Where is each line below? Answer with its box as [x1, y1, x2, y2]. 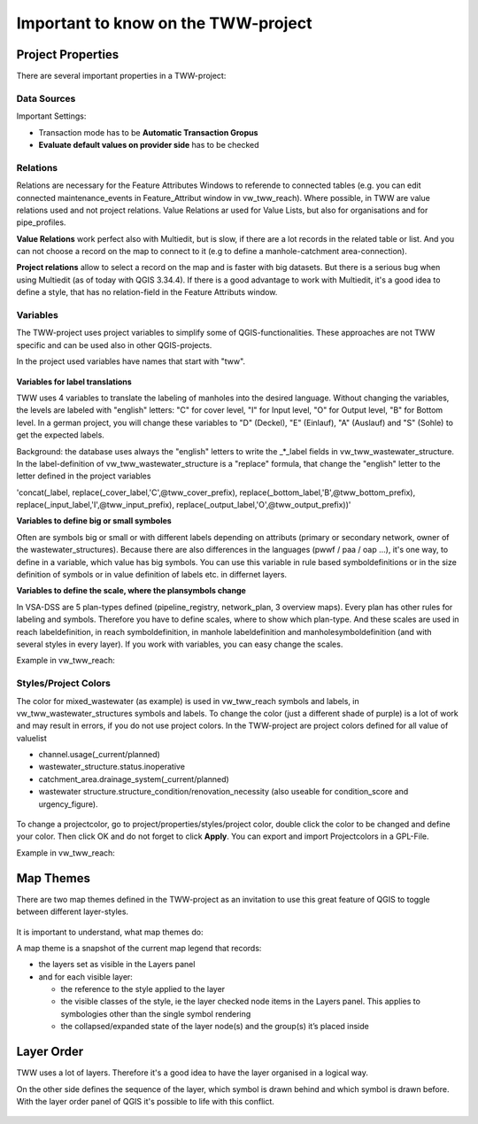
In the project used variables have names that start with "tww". [16, 356, 246, 367]
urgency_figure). [38, 798, 98, 810]
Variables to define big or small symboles [16, 515, 172, 526]
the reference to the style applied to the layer [60, 984, 226, 995]
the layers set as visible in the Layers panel [38, 959, 196, 970]
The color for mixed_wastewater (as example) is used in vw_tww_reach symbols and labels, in [16, 695, 359, 706]
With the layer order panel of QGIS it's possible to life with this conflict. [16, 1096, 274, 1106]
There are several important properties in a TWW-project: [16, 71, 227, 81]
